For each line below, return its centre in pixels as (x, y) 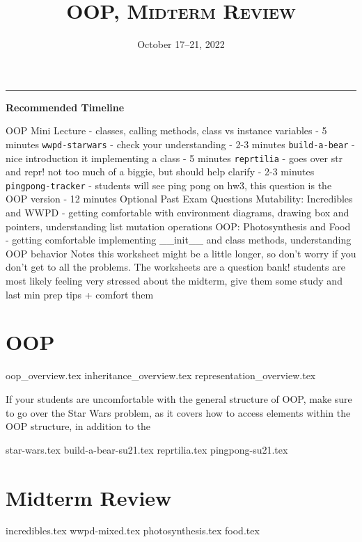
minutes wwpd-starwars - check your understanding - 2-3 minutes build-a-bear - (180, 144)
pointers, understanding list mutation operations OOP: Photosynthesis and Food (178, 226)
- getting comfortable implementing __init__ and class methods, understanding (179, 240)
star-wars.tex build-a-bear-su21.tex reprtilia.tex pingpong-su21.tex (147, 449)
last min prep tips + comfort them (80, 294)
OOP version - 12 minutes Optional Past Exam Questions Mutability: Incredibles (179, 199)
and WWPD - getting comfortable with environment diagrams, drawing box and (178, 213)
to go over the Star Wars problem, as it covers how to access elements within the (178, 412)
